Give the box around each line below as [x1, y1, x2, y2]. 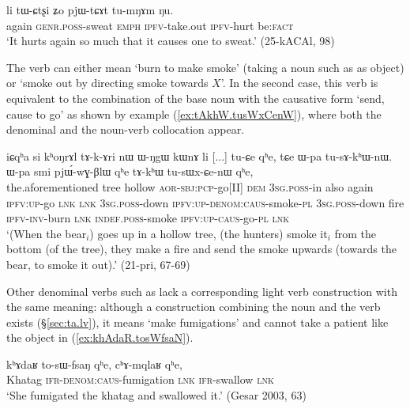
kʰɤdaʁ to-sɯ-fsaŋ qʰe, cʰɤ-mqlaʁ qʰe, [6, 355, 182, 372]
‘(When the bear [6, 225, 87, 241]
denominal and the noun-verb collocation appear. [6, 121, 245, 138]
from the [334, 225, 377, 241]
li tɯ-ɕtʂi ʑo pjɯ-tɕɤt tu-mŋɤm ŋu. [6, 2, 174, 17]
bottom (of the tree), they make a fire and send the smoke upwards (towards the [6, 240, 397, 257]
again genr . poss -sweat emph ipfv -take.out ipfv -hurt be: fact [6, 17, 294, 33]
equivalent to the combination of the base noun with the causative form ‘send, [6, 89, 385, 106]
